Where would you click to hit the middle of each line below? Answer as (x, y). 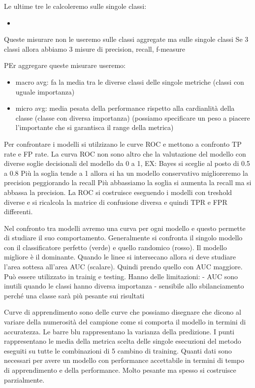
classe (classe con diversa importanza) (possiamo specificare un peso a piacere (133, 117)
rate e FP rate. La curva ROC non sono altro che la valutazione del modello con (125, 153)
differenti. (18, 211)
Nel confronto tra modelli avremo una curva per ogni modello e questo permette (125, 228)
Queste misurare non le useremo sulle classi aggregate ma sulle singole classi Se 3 (126, 39)
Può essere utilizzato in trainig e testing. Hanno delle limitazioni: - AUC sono (121, 276)
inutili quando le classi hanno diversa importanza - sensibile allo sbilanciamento (124, 286)
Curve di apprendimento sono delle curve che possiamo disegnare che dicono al (123, 312)
